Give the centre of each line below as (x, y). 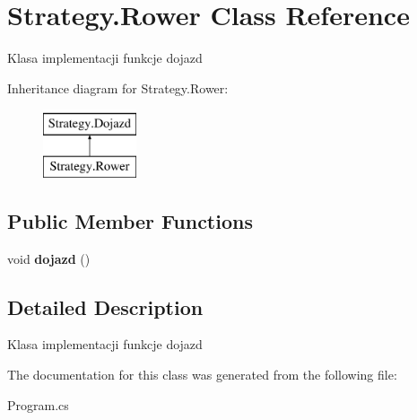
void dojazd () (49, 258)
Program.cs (38, 404)
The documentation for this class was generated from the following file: (202, 375)
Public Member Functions (130, 220)
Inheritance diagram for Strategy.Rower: (118, 87)
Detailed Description (105, 306)
